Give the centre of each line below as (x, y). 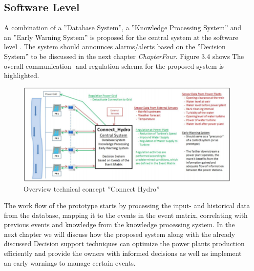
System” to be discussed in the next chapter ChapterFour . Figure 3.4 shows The (124, 56)
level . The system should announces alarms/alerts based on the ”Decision (115, 47)
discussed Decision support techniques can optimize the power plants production (124, 243)
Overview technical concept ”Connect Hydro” (92, 189)
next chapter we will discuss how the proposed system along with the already (120, 234)
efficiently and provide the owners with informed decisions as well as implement (123, 253)
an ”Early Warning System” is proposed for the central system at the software (121, 37)
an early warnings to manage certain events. (70, 262)
